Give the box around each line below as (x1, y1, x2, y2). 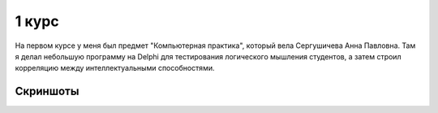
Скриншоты (15, 85, 79, 98)
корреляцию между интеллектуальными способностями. (15, 63, 215, 73)
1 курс (15, 12, 60, 30)
